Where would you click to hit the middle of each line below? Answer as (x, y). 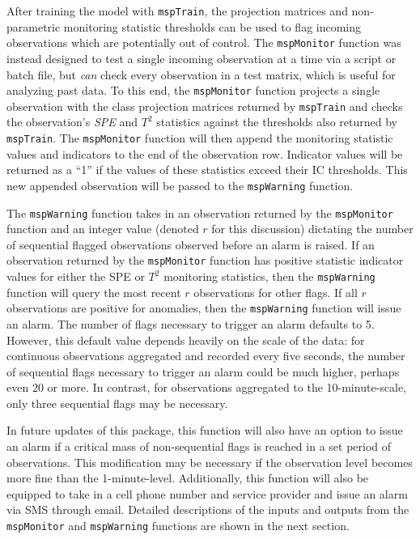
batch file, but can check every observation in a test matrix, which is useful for (201, 74)
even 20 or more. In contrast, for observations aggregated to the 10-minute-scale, (206, 387)
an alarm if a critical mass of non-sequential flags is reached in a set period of (199, 446)
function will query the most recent (94, 292)
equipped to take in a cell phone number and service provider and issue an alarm (207, 493)
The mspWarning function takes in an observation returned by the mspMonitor (200, 212)
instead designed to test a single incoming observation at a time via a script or (202, 58)
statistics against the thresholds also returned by (277, 122)
